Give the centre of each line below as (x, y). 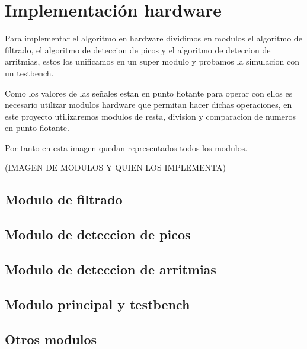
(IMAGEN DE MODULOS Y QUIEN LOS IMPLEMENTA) (115, 167)
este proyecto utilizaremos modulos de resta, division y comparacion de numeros (151, 116)
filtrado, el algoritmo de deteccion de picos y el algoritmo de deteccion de (138, 49)
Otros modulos (51, 339)
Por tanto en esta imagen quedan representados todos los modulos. (126, 147)
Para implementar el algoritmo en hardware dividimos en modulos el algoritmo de (153, 38)
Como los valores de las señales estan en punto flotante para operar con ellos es (149, 93)
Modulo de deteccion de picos (98, 234)
